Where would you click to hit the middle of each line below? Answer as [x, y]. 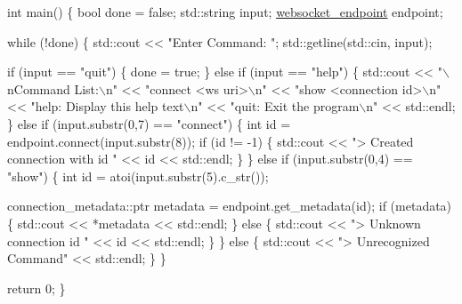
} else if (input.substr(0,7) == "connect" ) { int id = [149, 123]
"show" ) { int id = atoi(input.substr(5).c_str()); [138, 176]
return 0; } [36, 288]
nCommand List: [53, 88]
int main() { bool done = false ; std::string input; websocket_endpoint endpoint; [225, 12]
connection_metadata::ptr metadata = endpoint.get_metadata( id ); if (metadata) [230, 206]
